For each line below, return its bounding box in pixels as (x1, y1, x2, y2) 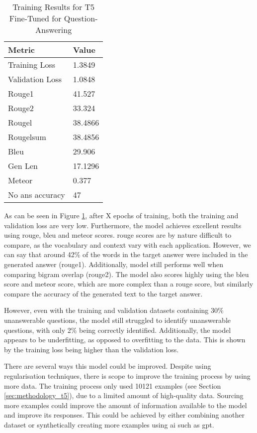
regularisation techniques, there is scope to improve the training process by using (4, 370, 251, 381)
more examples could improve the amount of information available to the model (4, 400, 247, 410)
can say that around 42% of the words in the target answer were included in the (4, 249, 248, 260)
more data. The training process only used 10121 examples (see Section (4, 380, 221, 391)
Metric (8, 44, 35, 55)
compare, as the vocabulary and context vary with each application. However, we (4, 239, 251, 250)
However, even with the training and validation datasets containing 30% (4, 305, 224, 315)
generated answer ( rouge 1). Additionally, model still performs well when (4, 259, 224, 269)
